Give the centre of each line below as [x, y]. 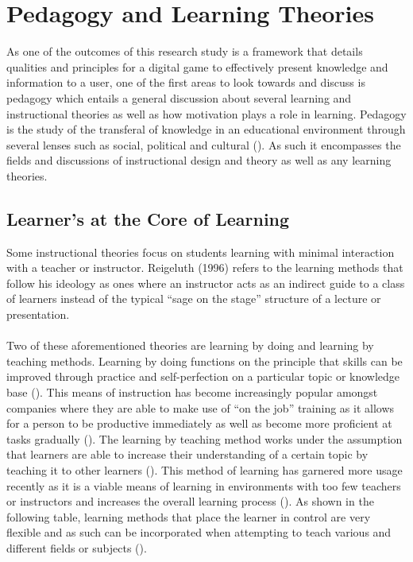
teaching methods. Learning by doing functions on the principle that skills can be [205, 360]
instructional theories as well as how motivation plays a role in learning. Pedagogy [206, 113]
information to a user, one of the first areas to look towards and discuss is [186, 82]
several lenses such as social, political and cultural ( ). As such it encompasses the [204, 144]
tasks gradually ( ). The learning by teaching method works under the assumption [205, 438]
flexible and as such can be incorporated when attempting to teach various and [199, 532]
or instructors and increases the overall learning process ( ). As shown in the [190, 501]
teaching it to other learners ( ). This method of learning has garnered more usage [205, 469]
